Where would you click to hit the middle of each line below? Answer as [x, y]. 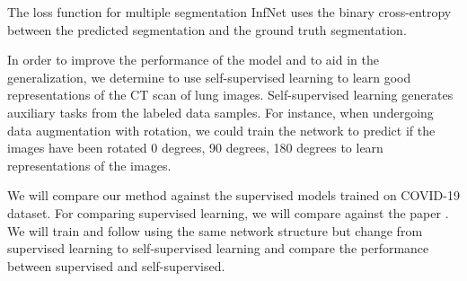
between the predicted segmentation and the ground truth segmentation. [207, 29]
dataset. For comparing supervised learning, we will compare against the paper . [228, 212]
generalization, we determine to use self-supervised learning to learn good [209, 77]
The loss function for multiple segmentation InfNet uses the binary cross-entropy [229, 12]
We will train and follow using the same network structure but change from [215, 230]
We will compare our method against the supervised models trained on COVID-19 [233, 195]
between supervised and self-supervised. [116, 265]
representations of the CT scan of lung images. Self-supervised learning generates [230, 95]
